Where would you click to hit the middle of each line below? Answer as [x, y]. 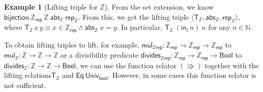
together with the [232, 65]
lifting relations [28, 75]
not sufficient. [25, 85]
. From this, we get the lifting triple [134, 16]
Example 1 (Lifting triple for [51, 7]
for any [219, 27]
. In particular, [140, 27]
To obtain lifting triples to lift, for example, [72, 44]
